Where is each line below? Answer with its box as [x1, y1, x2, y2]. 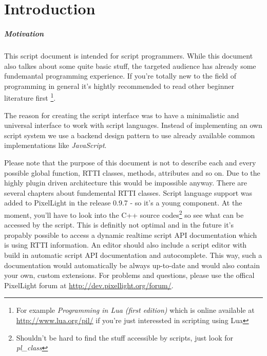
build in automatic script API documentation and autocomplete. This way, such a [4, 249, 262, 260]
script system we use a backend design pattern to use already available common [4, 129, 255, 140]
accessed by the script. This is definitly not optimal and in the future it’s [4, 219, 234, 230]
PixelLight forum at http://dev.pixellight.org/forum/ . [4, 279, 174, 290]
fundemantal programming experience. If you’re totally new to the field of [4, 70, 237, 81]
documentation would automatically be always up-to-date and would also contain [4, 259, 260, 270]
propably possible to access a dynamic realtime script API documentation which [4, 229, 257, 240]
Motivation [4, 28, 44, 39]
